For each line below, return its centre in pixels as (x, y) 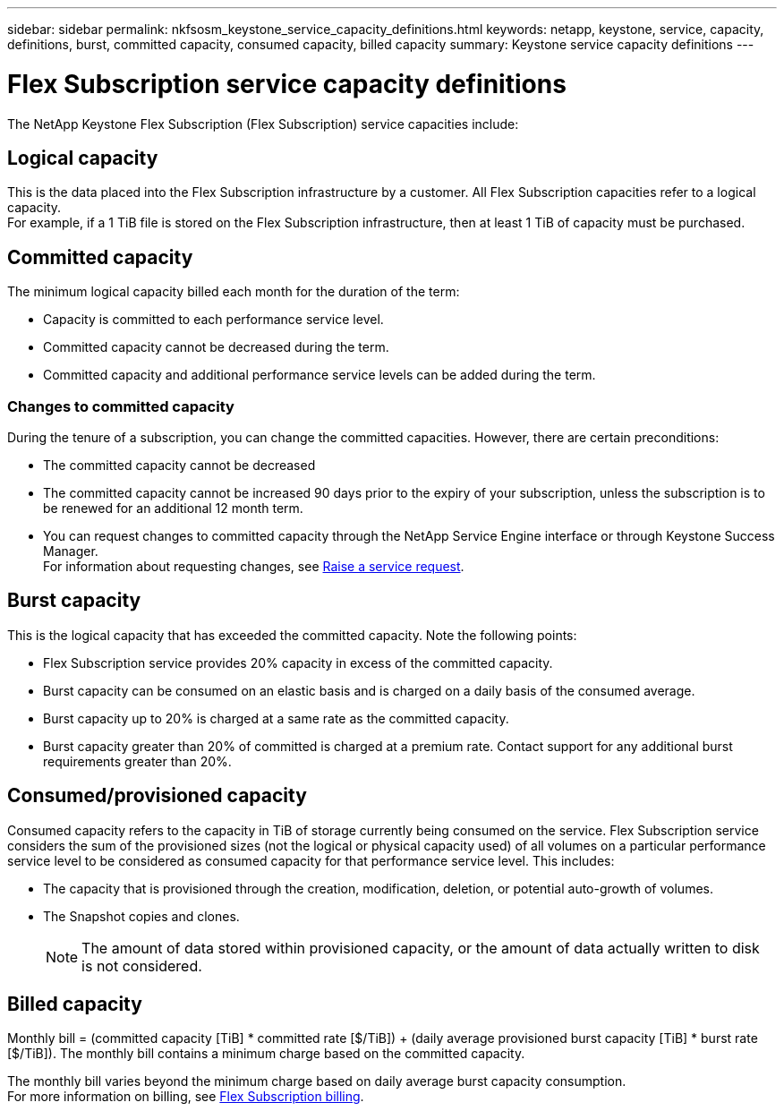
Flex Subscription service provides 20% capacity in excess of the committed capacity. (298, 662)
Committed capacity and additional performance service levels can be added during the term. (320, 375)
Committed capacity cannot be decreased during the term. (216, 347)
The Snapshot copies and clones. (141, 916)
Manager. (71, 551)
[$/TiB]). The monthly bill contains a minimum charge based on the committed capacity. (266, 1054)
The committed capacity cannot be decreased (179, 465)
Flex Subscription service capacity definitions (287, 84)
